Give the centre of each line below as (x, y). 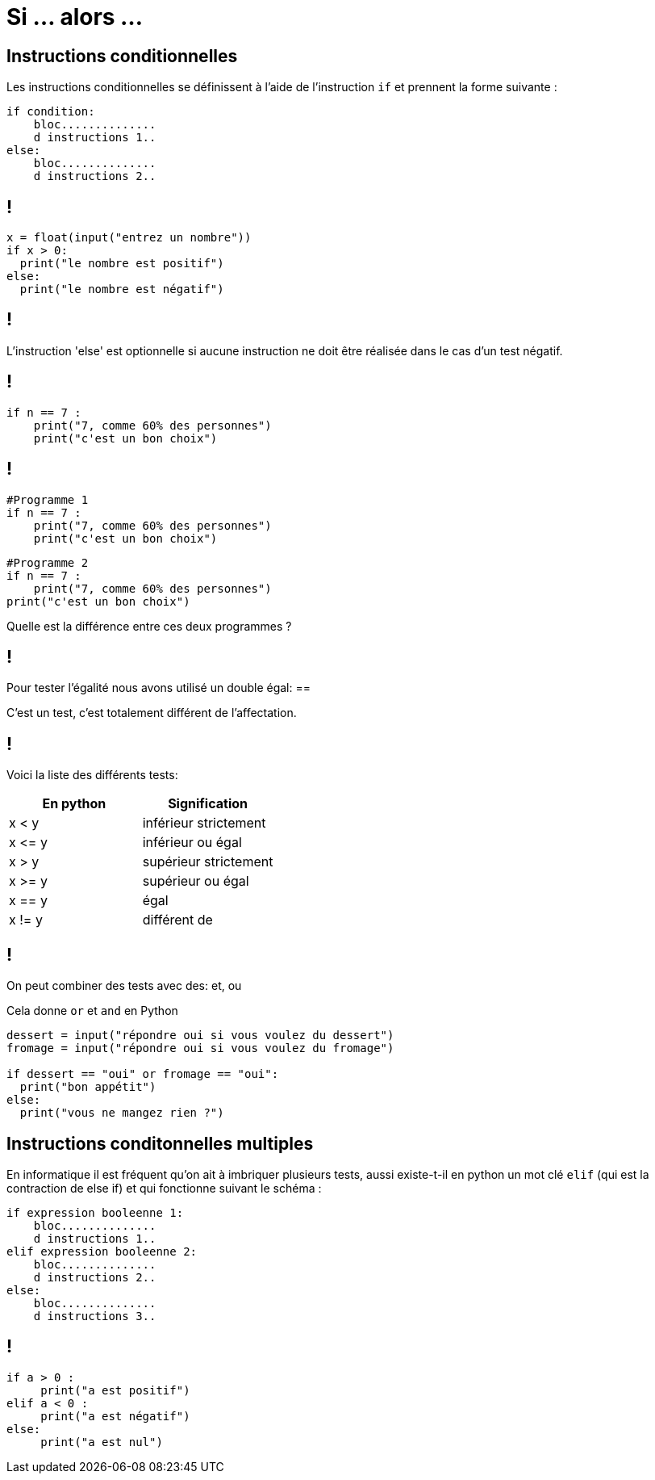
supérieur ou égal (196, 881)
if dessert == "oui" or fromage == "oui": (143, 1074)
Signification (208, 804)
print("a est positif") (115, 1390)
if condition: (51, 112)
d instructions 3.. (95, 1316)
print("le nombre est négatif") (122, 289)
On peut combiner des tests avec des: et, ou (124, 986)
